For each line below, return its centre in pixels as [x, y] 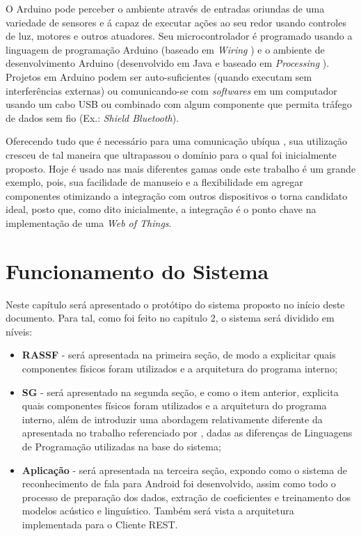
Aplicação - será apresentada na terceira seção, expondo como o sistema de [184, 470]
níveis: [19, 331]
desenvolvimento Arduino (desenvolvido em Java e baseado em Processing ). [168, 63]
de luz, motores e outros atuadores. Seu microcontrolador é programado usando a [179, 36]
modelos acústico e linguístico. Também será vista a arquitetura [158, 511]
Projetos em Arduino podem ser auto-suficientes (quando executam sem [159, 76]
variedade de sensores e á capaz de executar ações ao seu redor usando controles [176, 22]
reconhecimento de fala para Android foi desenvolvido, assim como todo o [179, 483]
